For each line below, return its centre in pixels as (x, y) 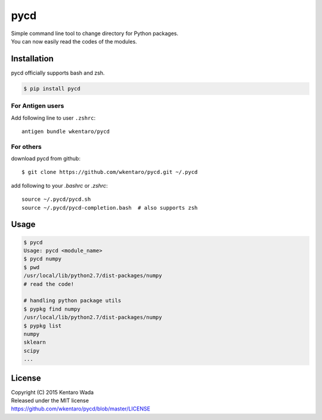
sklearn (35, 342)
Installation (32, 59)
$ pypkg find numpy (52, 309)
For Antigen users (38, 106)
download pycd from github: (46, 158)
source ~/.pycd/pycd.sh (56, 199)
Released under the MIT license (50, 401)
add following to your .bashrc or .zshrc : (59, 185)
